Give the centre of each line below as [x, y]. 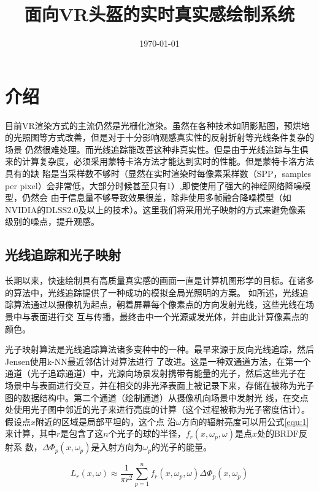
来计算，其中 [31, 433]
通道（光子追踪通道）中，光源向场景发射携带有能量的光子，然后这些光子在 [155, 373]
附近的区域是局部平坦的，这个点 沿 [106, 421]
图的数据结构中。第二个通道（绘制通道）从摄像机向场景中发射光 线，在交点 [157, 397]
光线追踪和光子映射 [63, 255]
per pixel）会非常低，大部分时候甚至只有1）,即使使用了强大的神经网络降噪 [154, 185]
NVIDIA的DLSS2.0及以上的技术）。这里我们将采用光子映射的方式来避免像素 [156, 209]
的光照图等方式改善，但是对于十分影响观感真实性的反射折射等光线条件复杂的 [159, 137]
